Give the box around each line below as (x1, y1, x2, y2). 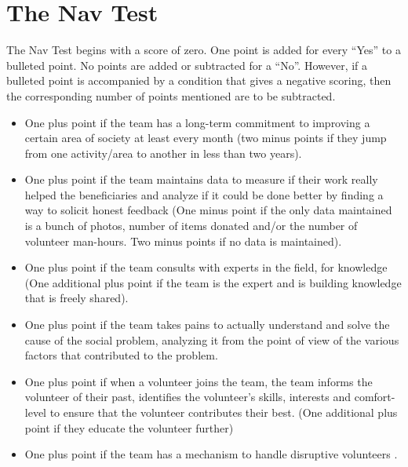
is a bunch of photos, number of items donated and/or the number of (24, 217, 358, 234)
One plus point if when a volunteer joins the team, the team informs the (24, 373, 373, 389)
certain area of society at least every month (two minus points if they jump (24, 130, 387, 146)
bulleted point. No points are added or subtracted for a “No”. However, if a (6, 57, 368, 73)
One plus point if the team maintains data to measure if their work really (24, 171, 378, 188)
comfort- (354, 389, 395, 405)
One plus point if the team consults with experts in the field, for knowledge (24, 259, 388, 275)
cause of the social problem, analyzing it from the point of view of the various (24, 331, 399, 348)
